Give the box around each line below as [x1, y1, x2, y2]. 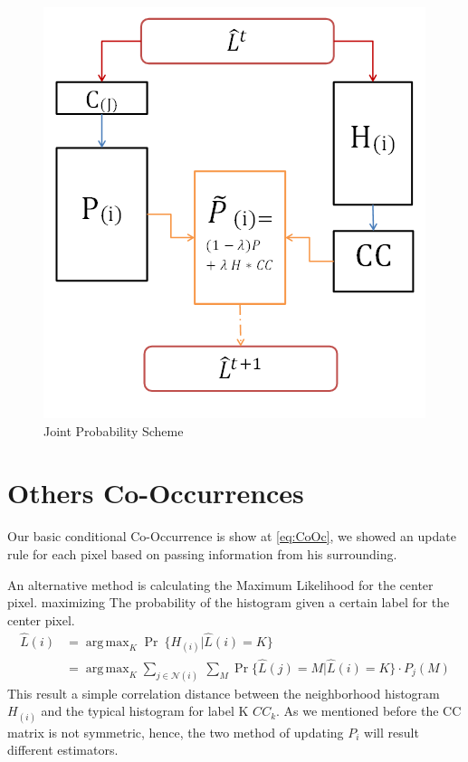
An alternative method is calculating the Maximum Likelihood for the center [7, 575, 434, 594]
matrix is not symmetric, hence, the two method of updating [7, 722, 344, 741]
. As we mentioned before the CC [276, 701, 462, 720]
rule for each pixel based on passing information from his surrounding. [7, 544, 397, 563]
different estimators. [7, 740, 119, 759]
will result [364, 722, 419, 741]
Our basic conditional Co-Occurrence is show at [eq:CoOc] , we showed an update [7, 527, 456, 546]
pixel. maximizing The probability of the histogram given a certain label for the [7, 593, 450, 612]
